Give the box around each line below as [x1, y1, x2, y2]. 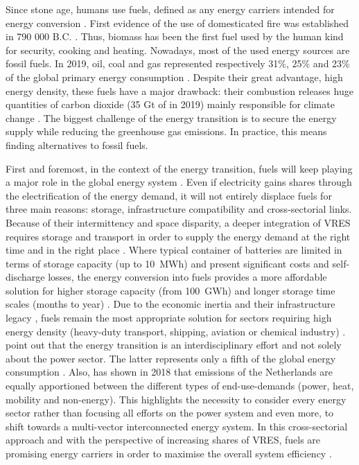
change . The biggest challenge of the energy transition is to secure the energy [6, 110, 337, 125]
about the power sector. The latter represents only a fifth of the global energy [6, 351, 336, 365]
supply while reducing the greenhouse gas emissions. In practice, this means [6, 124, 327, 139]
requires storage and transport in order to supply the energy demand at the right [6, 229, 351, 243]
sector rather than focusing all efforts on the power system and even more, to [6, 405, 334, 420]
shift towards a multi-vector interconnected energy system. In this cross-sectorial [6, 419, 348, 433]
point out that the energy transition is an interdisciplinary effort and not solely [6, 337, 342, 352]
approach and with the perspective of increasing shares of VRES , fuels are [6, 432, 321, 447]
